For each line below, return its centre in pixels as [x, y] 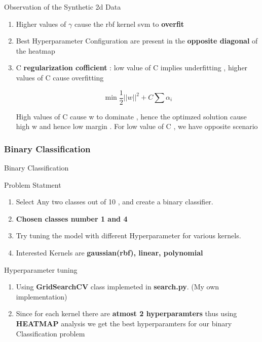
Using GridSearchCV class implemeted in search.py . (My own [118, 287]
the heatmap [35, 50]
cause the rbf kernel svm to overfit [129, 24]
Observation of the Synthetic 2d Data [63, 7]
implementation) [42, 296]
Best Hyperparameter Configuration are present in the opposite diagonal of [137, 41]
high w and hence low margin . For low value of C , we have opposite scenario [137, 126]
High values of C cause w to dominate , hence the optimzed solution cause [131, 116]
